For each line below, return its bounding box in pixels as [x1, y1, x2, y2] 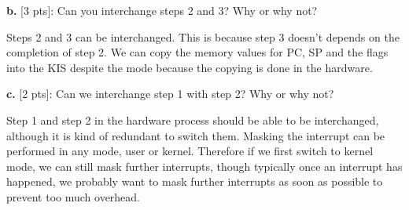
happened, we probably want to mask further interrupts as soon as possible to [6, 173, 383, 190]
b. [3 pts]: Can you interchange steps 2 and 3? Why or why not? [6, 2, 318, 18]
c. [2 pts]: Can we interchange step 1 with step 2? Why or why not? [6, 85, 334, 102]
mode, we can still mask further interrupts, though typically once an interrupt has [6, 157, 403, 174]
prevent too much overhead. [6, 188, 141, 205]
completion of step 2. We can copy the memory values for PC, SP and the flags [6, 44, 389, 60]
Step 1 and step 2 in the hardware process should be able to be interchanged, [6, 111, 379, 128]
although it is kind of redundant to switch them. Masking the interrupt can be [6, 127, 385, 143]
